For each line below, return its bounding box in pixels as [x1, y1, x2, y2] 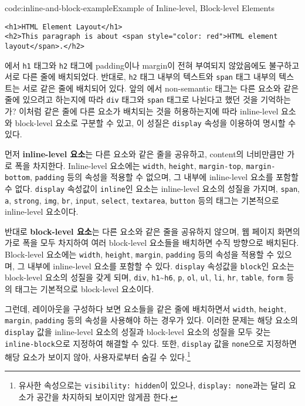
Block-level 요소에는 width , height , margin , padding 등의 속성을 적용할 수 [5, 248, 274, 260]
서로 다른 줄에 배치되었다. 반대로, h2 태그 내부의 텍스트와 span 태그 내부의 [5, 70, 276, 83]
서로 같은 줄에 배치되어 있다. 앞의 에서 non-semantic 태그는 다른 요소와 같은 [22, 82, 299, 94]
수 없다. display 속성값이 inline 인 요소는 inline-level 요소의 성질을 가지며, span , [5, 182, 300, 194]
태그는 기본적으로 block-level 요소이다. [15, 282, 154, 295]
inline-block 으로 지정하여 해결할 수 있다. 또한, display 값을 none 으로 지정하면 [5, 337, 297, 349]
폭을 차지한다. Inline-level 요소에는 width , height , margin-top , [15, 159, 243, 171]
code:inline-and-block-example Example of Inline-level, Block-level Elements [5, 2, 274, 13]
